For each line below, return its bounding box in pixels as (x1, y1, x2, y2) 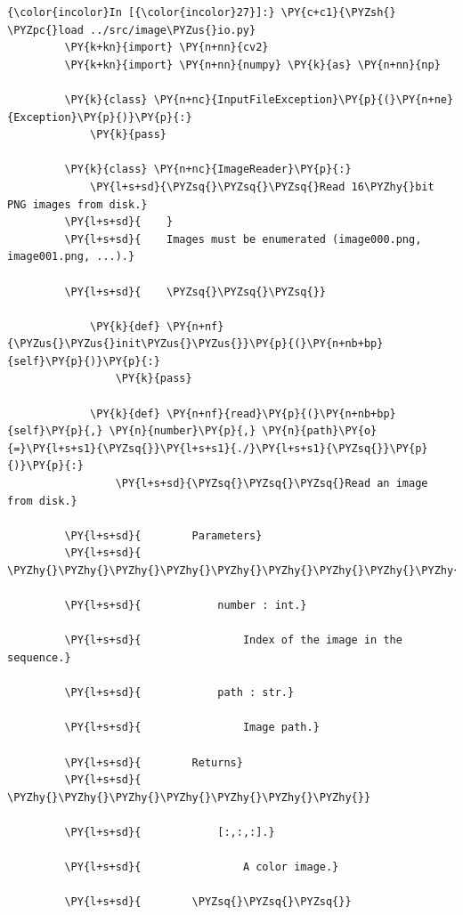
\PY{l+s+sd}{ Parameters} (64, 529, 263, 542)
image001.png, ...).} (7, 250, 135, 263)
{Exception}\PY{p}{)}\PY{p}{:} (7, 110, 192, 124)
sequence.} (7, 651, 71, 664)
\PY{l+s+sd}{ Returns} (64, 756, 243, 769)
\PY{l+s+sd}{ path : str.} (64, 686, 295, 700)
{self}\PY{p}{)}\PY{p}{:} (7, 354, 160, 368)
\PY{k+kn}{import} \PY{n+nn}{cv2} (64, 41, 269, 54)
